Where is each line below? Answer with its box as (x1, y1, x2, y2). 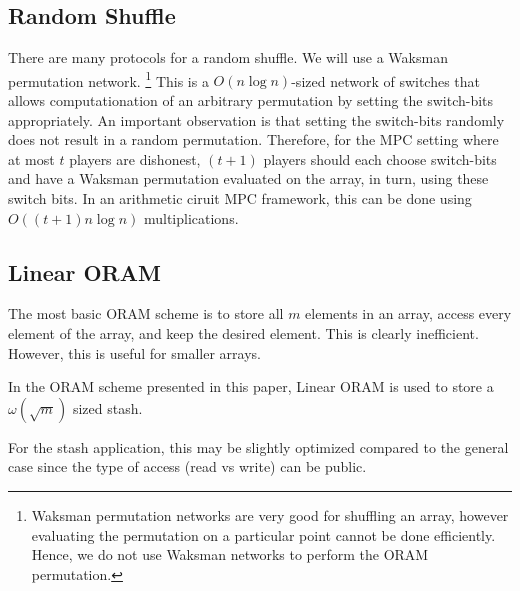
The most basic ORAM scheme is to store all (8, 303, 284, 324)
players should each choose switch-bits (263, 148, 497, 169)
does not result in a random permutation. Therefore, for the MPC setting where (8, 129, 499, 150)
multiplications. (143, 207, 239, 228)
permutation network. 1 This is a (8, 67, 209, 91)
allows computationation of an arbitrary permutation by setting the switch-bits (8, 90, 494, 111)
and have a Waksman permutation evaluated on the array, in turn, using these (8, 168, 489, 189)
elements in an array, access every (305, 303, 512, 324)
